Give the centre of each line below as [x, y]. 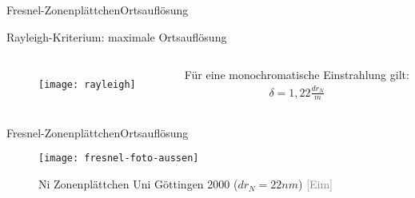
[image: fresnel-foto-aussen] [119, 158]
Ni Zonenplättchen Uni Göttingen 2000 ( [138, 184]
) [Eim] [316, 184]
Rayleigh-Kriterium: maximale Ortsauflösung [117, 36]
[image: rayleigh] [87, 85]
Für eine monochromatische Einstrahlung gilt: [297, 75]
